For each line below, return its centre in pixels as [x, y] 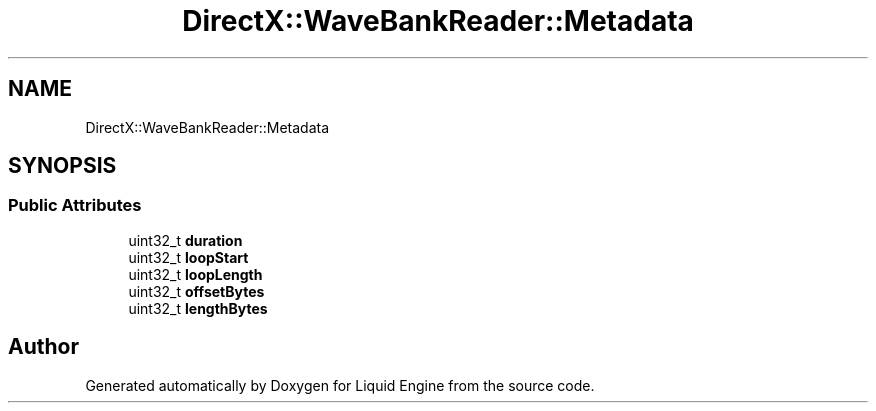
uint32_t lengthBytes [198, 308]
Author [43, 347]
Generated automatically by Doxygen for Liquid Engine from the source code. [340, 385]
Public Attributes [75, 205]
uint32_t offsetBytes [196, 291]
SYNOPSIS [62, 166]
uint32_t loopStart [188, 257]
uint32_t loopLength [195, 274]
